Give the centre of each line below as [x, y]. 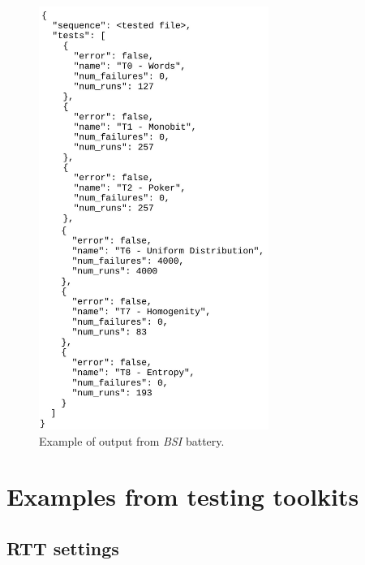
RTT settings [63, 548]
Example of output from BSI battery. [132, 440]
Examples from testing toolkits [183, 496]
